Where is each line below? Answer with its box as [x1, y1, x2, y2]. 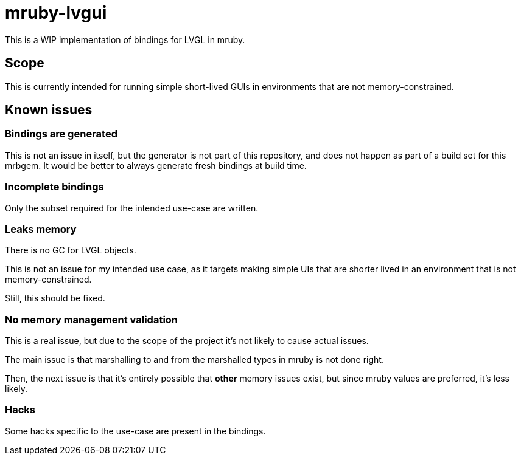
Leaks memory [5, 222, 77, 235]
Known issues [5, 102, 93, 118]
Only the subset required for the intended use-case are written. [5, 202, 259, 213]
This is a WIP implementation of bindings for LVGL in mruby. [5, 34, 245, 45]
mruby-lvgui [5, 2, 107, 23]
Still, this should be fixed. [5, 293, 105, 304]
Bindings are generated [5, 128, 117, 140]
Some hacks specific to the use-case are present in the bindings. [5, 425, 266, 436]
